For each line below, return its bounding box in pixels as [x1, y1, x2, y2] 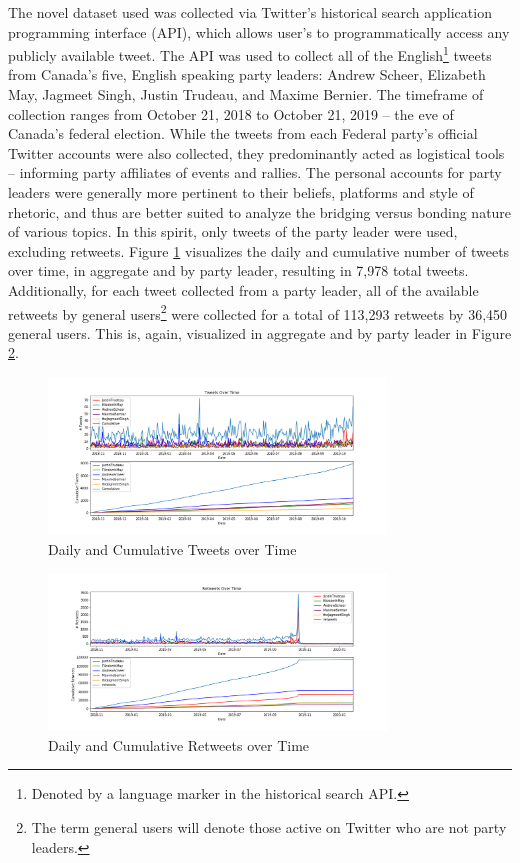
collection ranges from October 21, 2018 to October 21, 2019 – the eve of [8, 103, 454, 124]
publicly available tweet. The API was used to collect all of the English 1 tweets [8, 42, 492, 65]
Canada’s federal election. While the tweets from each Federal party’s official [8, 123, 478, 144]
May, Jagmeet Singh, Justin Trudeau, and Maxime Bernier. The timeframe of [8, 84, 484, 105]
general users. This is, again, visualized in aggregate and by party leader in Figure [8, 322, 512, 343]
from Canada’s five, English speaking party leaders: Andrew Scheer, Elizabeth [8, 64, 486, 85]
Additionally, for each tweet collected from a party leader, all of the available [8, 279, 479, 300]
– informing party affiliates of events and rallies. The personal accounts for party [8, 162, 502, 183]
